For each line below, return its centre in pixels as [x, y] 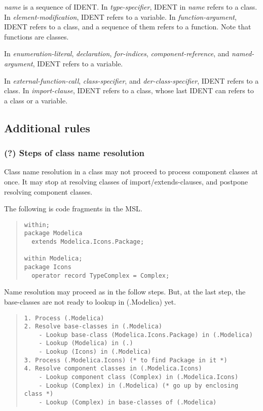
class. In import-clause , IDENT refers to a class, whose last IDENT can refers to [129, 90]
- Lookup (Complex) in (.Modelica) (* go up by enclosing [139, 385]
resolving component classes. [48, 191]
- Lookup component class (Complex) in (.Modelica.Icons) [139, 377]
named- [243, 53]
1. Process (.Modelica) [64, 318]
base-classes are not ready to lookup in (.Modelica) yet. [90, 301]
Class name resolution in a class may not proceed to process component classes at [131, 172]
